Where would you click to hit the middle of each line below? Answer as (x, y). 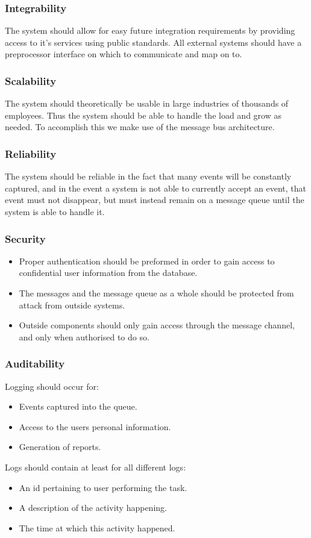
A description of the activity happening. (93, 508)
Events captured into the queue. (78, 406)
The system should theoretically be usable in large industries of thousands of (147, 103)
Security (25, 238)
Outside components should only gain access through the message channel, (157, 325)
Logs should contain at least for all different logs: (96, 467)
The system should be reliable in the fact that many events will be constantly (148, 176)
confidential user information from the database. (108, 273)
